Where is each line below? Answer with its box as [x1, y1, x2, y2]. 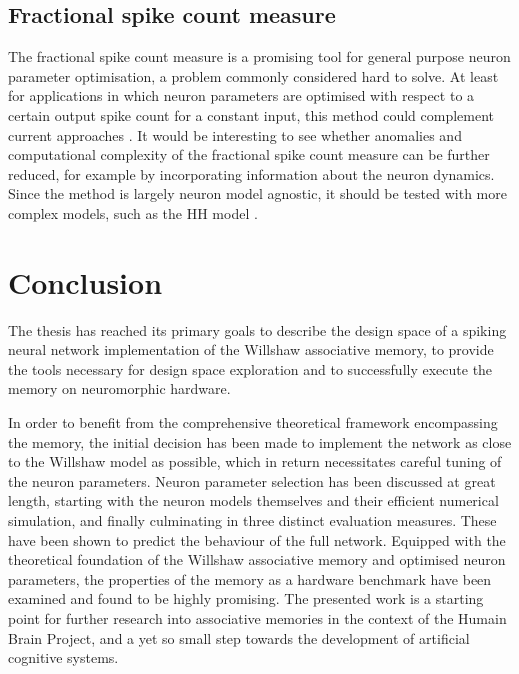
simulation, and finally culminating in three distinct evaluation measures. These [8, 510, 497, 531]
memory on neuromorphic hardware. [8, 378, 231, 399]
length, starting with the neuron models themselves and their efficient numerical [8, 490, 499, 511]
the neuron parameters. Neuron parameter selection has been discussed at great [8, 470, 496, 491]
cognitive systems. [8, 647, 119, 668]
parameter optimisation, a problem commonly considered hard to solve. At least [8, 65, 499, 86]
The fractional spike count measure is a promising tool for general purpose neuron [8, 46, 511, 67]
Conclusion [8, 261, 163, 302]
